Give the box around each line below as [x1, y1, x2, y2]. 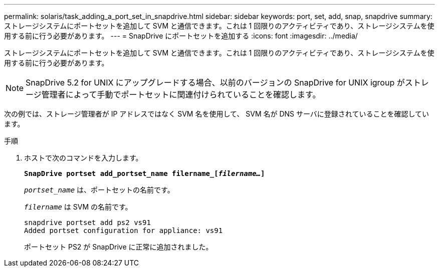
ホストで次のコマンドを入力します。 [24, 153, 143, 162]
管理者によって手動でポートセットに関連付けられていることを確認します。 [41, 89, 321, 99]
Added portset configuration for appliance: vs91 [24, 226, 223, 234]
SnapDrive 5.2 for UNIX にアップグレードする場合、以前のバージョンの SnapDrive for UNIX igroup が [26, 77, 405, 87]
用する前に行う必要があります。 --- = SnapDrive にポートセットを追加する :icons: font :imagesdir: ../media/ [4, 31, 358, 40]
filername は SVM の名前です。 [24, 202, 132, 211]
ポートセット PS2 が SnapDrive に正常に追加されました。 [24, 242, 213, 251]
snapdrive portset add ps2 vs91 [24, 218, 151, 226]
